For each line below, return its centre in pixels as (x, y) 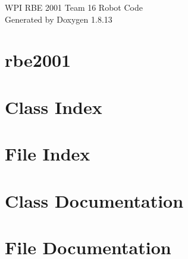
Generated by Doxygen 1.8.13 (59, 19)
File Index (48, 154)
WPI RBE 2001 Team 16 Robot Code (74, 7)
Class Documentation (94, 200)
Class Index (54, 107)
